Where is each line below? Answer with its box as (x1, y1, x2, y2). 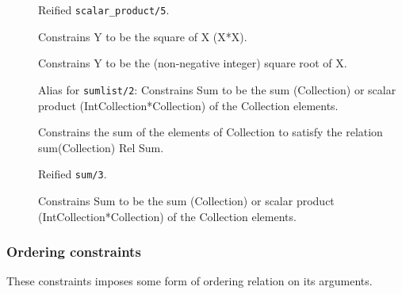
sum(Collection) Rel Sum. (38, 139, 164, 155)
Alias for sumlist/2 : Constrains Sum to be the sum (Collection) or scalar (38, 81, 396, 97)
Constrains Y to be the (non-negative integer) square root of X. (38, 55, 347, 71)
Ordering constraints (6, 242, 141, 262)
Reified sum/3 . (38, 166, 107, 182)
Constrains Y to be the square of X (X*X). (38, 28, 247, 44)
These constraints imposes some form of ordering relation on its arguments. (6, 273, 373, 289)
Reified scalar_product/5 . (38, 2, 170, 17)
